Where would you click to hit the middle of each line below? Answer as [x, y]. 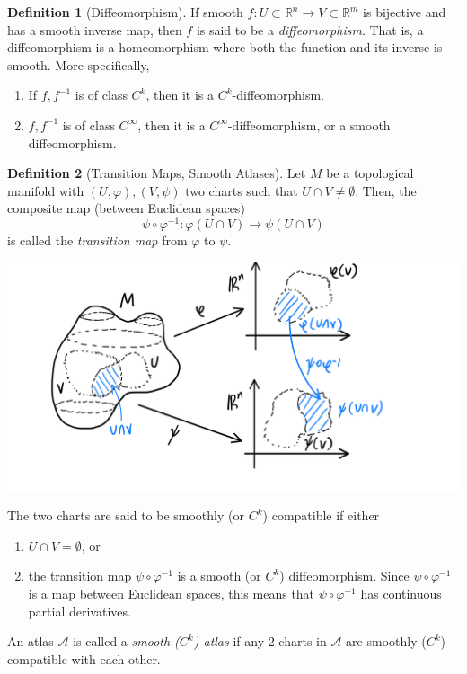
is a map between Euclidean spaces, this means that [172, 593]
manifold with [46, 190]
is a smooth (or [219, 576]
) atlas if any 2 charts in [260, 641]
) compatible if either [321, 515]
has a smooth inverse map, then [95, 29]
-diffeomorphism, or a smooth [309, 124]
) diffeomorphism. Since [344, 576]
